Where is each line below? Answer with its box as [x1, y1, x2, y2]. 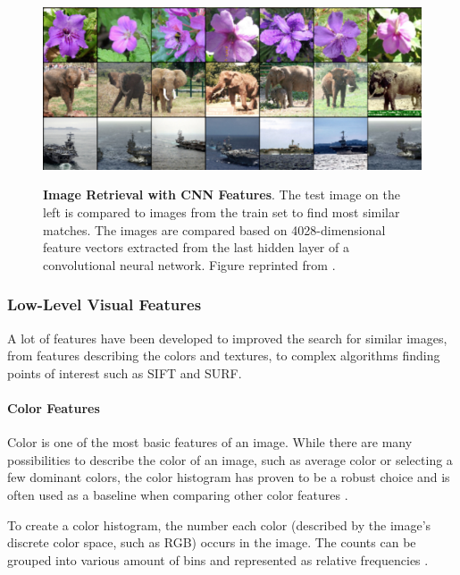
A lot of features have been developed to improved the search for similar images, [7, 328, 447, 347]
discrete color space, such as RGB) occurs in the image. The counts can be [7, 533, 416, 552]
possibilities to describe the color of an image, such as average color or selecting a [7, 450, 453, 469]
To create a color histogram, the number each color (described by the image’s [7, 515, 431, 534]
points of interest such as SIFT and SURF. [7, 363, 242, 382]
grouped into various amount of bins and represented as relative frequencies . [7, 550, 429, 569]
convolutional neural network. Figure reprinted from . [43, 255, 336, 274]
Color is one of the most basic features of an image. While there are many [7, 433, 413, 452]
